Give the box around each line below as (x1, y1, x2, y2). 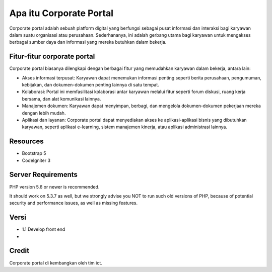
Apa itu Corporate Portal (9, 8, 113, 19)
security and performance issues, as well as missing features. (9, 200, 138, 206)
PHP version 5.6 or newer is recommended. (9, 184, 100, 190)
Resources (9, 137, 44, 146)
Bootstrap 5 (22, 150, 46, 156)
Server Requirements (9, 170, 78, 179)
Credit (9, 246, 30, 255)
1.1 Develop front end (22, 226, 65, 232)
